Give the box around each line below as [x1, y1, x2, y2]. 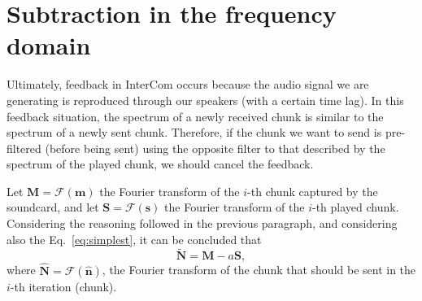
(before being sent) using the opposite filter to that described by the [45, 139, 385, 156]
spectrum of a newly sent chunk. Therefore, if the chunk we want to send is [7, 124, 382, 141]
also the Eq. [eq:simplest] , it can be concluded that [7, 230, 262, 247]
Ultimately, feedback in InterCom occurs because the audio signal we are [7, 76, 369, 93]
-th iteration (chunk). [10, 277, 117, 294]
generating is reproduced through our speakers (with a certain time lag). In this [7, 91, 404, 108]
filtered [7, 139, 41, 156]
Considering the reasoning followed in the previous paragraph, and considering [7, 215, 398, 232]
